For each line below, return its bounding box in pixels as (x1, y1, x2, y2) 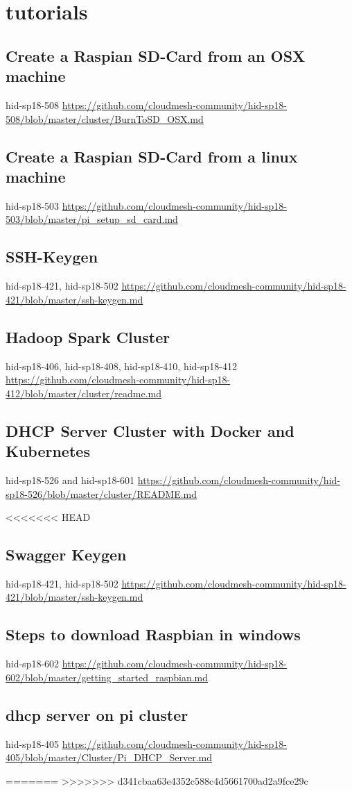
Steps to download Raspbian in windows (6, 624, 301, 645)
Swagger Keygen (6, 544, 127, 565)
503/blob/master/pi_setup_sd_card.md (6, 212, 178, 226)
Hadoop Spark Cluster (6, 326, 170, 347)
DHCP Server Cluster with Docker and (6, 419, 294, 441)
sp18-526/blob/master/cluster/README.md (6, 486, 197, 501)
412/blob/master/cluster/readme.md (6, 385, 162, 400)
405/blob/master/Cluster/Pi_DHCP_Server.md (6, 750, 213, 765)
